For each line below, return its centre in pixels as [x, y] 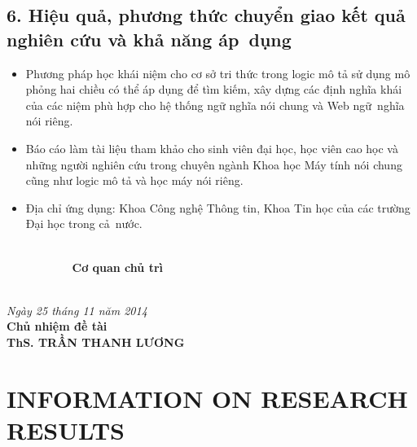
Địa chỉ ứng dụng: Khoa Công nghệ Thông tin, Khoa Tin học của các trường [218, 207]
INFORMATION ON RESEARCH [207, 398]
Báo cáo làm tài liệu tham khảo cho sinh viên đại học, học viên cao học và [212, 148]
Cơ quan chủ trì [117, 267]
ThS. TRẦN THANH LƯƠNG [96, 342]
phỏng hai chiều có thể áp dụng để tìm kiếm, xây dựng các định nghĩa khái [214, 89]
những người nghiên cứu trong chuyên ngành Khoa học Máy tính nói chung [214, 164]
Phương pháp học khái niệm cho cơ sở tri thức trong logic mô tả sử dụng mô [218, 73]
